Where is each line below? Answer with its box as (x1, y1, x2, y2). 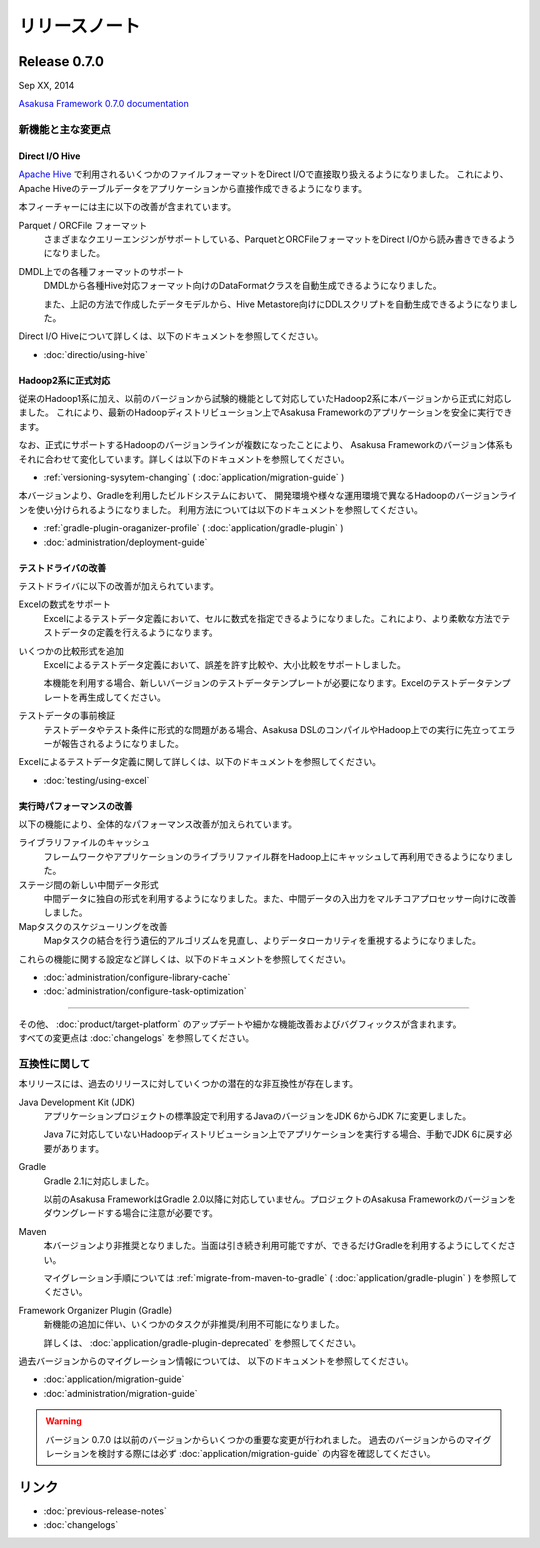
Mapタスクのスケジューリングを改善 (18, 920, 169, 932)
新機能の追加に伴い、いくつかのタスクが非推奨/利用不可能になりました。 (43, 1318, 345, 1330)
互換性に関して (18, 1056, 91, 1070)
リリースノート (18, 15, 141, 37)
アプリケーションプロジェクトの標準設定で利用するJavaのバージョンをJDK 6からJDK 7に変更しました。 (43, 1110, 472, 1122)
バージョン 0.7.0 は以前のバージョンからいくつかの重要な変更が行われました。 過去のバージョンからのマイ (45, 1433, 483, 1445)
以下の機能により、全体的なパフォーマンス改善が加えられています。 (18, 818, 298, 830)
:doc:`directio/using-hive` (43, 348, 149, 360)
